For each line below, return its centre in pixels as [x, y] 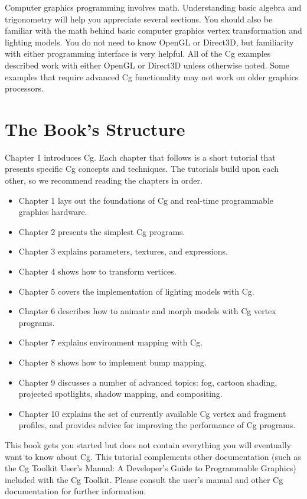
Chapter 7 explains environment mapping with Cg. [111, 342]
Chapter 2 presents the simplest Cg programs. [102, 231]
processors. [25, 88]
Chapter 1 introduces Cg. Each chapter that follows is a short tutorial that [140, 157]
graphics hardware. [53, 212]
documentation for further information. [76, 491]
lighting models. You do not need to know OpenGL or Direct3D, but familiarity [149, 42]
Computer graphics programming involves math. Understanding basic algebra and [153, 7]
